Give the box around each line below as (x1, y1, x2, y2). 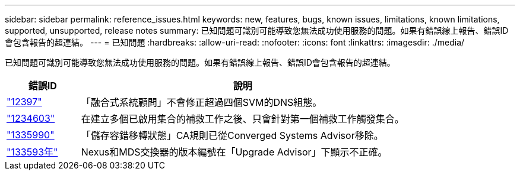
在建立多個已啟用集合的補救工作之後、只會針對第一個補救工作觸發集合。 (81, 113, 404, 125)
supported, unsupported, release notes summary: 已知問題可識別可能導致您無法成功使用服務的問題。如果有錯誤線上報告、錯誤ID (5, 25, 509, 35)
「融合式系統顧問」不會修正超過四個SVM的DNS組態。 (81, 96, 322, 108)
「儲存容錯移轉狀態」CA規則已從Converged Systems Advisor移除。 (81, 129, 383, 141)
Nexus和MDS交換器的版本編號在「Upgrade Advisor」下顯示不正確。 (81, 146, 388, 158)
